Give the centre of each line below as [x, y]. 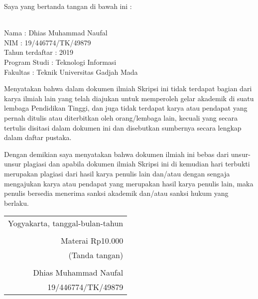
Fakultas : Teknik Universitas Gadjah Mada [71, 72]
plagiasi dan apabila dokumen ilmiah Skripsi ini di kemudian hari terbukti [137, 164]
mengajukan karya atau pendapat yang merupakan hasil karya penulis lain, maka [129, 183]
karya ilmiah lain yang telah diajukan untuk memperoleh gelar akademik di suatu [129, 98]
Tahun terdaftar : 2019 [39, 52]
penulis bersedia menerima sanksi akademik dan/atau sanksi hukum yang [116, 193]
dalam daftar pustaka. [38, 137]
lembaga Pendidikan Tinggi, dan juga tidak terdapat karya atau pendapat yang [126, 108]
